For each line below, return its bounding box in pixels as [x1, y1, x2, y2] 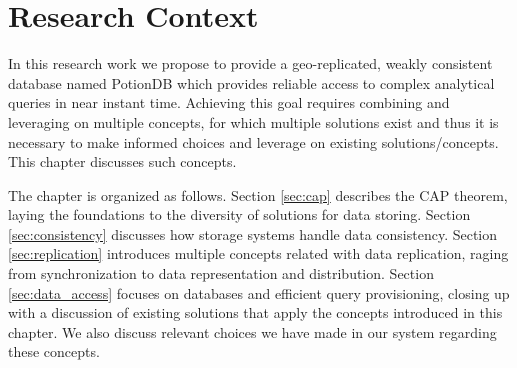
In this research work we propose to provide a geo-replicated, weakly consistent [8, 53, 493, 74]
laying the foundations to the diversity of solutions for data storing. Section [8, 204, 471, 225]
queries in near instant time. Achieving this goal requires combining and [8, 92, 450, 113]
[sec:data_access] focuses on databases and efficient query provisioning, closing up [8, 282, 510, 303]
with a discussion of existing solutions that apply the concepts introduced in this [8, 302, 503, 323]
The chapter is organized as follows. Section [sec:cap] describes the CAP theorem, [8, 184, 508, 205]
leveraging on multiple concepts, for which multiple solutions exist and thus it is [8, 111, 499, 132]
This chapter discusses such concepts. [8, 151, 237, 172]
